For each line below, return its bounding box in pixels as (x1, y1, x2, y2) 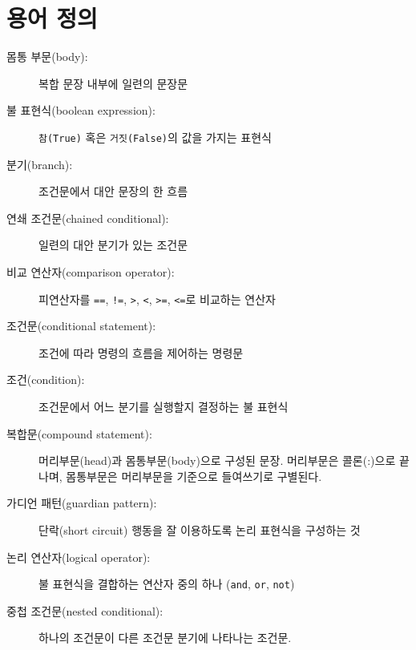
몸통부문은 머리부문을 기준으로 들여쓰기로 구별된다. (66, 467, 322, 484)
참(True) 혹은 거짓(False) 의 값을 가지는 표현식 (38, 128, 272, 145)
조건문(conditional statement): (6, 317, 156, 334)
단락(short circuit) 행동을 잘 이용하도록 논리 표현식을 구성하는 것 (38, 521, 361, 538)
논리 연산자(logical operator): (6, 548, 151, 565)
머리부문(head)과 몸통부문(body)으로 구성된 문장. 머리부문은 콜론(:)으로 (38, 452, 396, 469)
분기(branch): (6, 155, 73, 172)
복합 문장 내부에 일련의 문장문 (38, 75, 188, 91)
